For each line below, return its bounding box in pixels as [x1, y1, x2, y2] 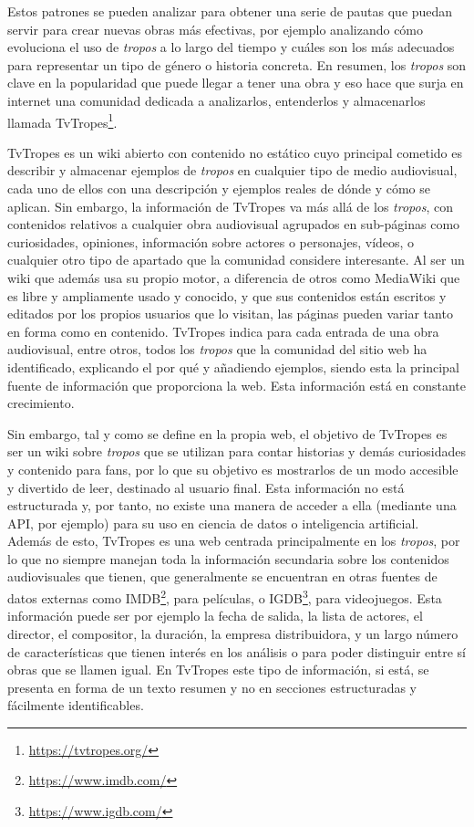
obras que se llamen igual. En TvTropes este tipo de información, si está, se [7, 660, 429, 679]
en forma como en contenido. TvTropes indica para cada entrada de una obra [7, 321, 439, 340]
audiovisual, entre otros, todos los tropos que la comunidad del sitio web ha [7, 340, 428, 359]
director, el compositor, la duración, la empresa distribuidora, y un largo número [7, 623, 459, 643]
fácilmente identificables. [7, 696, 144, 715]
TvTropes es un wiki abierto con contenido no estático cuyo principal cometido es [7, 142, 462, 162]
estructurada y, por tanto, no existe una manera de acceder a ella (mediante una [7, 496, 457, 515]
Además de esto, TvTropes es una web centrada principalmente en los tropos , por [7, 531, 460, 550]
